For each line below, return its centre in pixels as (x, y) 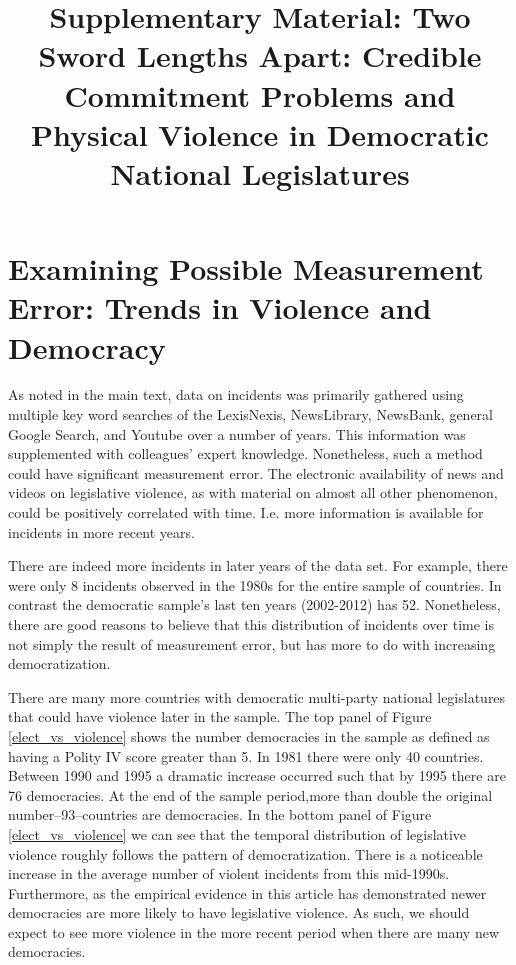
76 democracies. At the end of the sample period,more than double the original (250, 794)
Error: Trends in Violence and (220, 307)
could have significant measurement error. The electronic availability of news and (256, 472)
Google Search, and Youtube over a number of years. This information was (237, 433)
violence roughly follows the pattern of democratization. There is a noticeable (245, 853)
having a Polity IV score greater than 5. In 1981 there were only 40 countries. (246, 755)
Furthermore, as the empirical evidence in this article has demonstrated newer (247, 892)
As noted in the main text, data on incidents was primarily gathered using (236, 394)
